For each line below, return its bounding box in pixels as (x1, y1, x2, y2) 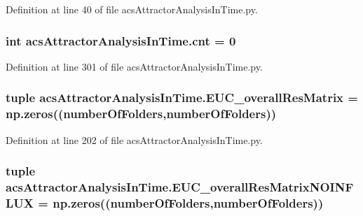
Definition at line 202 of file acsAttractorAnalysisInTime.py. (6, 132, 263, 147)
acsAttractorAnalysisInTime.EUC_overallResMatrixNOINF (6, 178, 354, 195)
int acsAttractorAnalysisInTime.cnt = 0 (6, 31, 236, 49)
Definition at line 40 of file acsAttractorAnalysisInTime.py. (6, 2, 258, 16)
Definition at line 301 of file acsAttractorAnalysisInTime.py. (6, 59, 263, 73)
